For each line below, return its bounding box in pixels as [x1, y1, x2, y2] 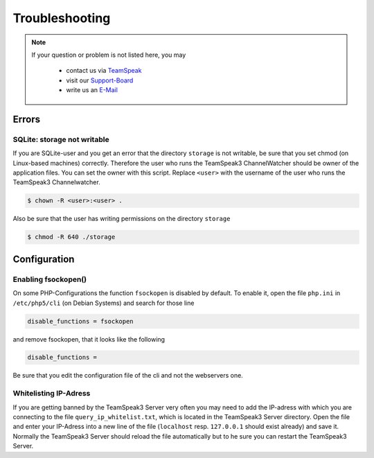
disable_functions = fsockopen [27, 317, 134, 325]
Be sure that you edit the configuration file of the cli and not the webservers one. [12, 371, 244, 380]
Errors [12, 113, 41, 125]
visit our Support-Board [66, 76, 134, 85]
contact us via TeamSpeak [66, 67, 142, 75]
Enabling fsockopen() [12, 274, 87, 284]
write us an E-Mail [66, 86, 118, 94]
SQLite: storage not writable [12, 134, 110, 144]
